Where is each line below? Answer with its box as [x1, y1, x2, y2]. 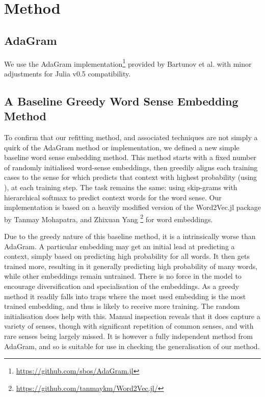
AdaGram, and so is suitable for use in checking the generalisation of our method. [4, 340, 260, 351]
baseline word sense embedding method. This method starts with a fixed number [4, 152, 256, 163]
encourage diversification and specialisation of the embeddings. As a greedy [4, 280, 239, 291]
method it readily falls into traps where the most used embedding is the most [4, 290, 246, 301]
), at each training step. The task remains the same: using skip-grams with [4, 181, 237, 192]
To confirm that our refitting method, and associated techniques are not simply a [4, 132, 258, 143]
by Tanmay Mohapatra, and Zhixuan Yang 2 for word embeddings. [4, 212, 213, 224]
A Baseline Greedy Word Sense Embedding [4, 93, 238, 109]
